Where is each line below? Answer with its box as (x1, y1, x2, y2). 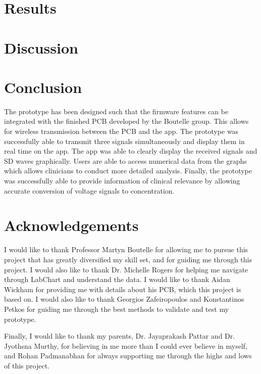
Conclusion (4, 76, 82, 97)
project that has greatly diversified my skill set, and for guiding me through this (4, 254, 252, 264)
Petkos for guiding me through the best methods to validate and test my (4, 303, 229, 314)
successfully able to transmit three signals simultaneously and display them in (4, 135, 245, 146)
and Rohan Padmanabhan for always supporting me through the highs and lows (4, 350, 252, 361)
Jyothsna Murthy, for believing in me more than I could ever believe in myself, (4, 340, 247, 351)
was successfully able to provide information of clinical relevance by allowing (4, 175, 240, 186)
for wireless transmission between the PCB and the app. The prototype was (4, 126, 239, 136)
